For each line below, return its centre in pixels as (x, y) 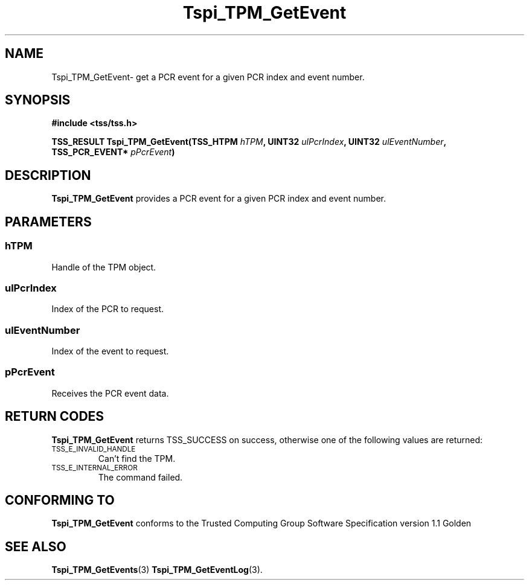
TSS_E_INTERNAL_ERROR (95, 468)
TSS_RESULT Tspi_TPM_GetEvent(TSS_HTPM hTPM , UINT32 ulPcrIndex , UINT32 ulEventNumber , (249, 142)
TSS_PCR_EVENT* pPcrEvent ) (113, 152)
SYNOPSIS (38, 100)
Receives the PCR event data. (110, 393)
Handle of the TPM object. (104, 267)
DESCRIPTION (48, 175)
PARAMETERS (48, 222)
